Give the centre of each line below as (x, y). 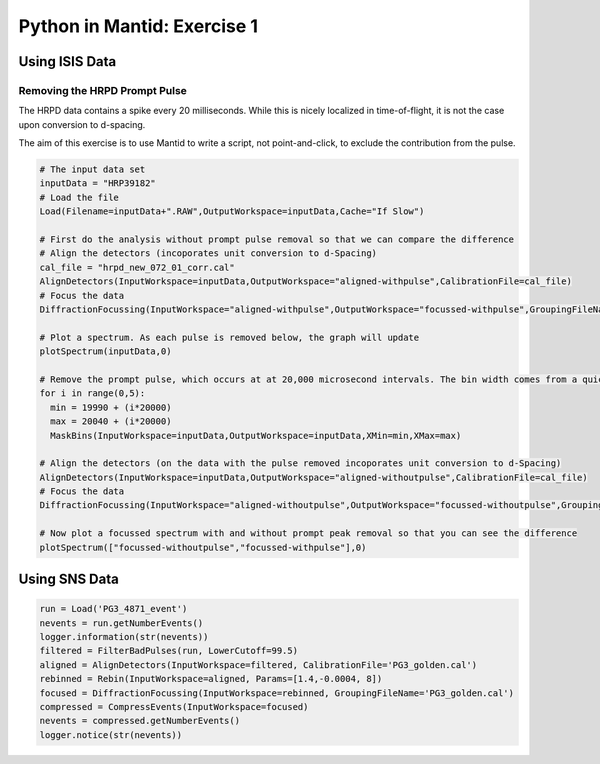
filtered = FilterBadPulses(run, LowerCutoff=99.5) (169, 651)
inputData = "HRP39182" (98, 183)
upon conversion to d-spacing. (82, 124)
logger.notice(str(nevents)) (111, 734)
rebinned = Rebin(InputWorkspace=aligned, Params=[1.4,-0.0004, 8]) (211, 679)
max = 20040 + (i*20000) (111, 421)
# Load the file (79, 197)
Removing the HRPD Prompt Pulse (102, 90)
